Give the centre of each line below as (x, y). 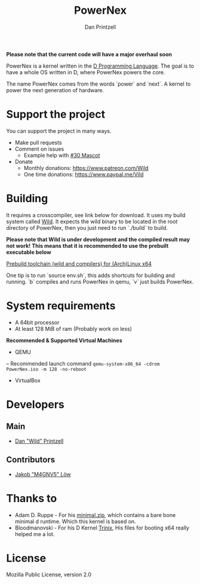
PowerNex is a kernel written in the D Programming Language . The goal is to (100, 66)
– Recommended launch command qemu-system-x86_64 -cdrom (83, 363)
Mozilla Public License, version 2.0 (49, 574)
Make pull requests (38, 142)
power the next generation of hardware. (55, 90)
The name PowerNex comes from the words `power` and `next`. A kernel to (99, 84)
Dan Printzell (100, 27)
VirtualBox (27, 380)
